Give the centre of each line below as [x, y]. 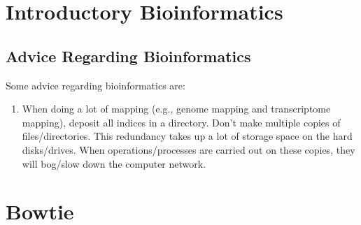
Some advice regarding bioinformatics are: [95, 85]
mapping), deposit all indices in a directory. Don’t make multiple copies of [181, 122]
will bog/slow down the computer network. [114, 163]
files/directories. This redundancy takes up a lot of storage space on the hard [187, 136]
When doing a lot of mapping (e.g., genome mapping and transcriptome [176, 109]
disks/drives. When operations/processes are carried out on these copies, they [189, 149]
